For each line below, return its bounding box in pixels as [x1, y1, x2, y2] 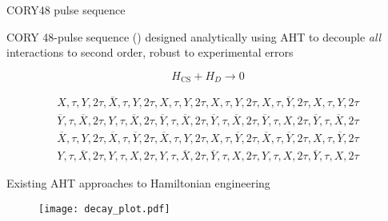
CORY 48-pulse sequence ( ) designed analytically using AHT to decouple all [6, 28, 382, 45]
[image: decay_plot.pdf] [38, 203, 170, 215]
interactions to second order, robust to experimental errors [6, 44, 294, 61]
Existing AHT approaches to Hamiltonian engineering [6, 175, 270, 191]
